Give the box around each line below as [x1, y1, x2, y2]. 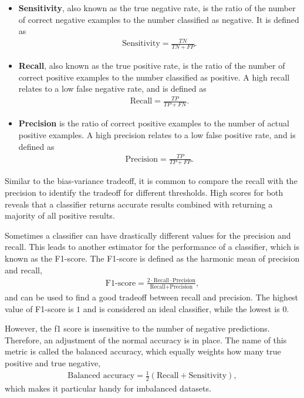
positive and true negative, [5, 357, 101, 369]
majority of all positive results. [5, 209, 115, 222]
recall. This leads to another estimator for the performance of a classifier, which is [5, 240, 299, 253]
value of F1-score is [5, 302, 74, 315]
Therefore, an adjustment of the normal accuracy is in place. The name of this [5, 333, 287, 346]
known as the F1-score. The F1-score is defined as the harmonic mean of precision [5, 252, 300, 265]
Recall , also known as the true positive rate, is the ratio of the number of [18, 59, 285, 72]
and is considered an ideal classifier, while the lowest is [83, 302, 280, 315]
